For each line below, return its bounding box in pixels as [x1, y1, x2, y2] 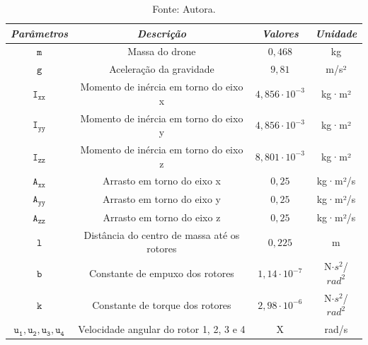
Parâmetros [11, 25, 69, 40]
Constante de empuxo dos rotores [89, 266, 234, 281]
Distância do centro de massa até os [84, 227, 240, 242]
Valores [261, 25, 299, 40]
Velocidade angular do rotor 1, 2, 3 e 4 [78, 322, 246, 337]
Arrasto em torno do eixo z [103, 209, 221, 224]
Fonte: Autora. [152, 1, 216, 16]
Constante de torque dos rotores [92, 297, 231, 312]
